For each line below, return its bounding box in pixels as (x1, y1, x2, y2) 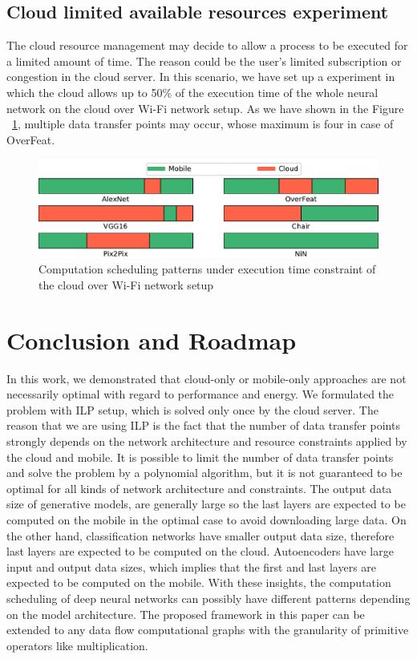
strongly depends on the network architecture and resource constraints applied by (6, 433, 407, 450)
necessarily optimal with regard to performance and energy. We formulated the (6, 386, 395, 402)
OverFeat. (6, 131, 55, 148)
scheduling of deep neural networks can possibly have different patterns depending (6, 589, 411, 606)
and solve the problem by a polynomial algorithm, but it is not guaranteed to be (6, 464, 403, 481)
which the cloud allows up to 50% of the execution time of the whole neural (6, 83, 379, 100)
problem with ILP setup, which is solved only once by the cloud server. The (6, 401, 379, 418)
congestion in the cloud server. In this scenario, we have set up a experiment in (6, 68, 395, 85)
